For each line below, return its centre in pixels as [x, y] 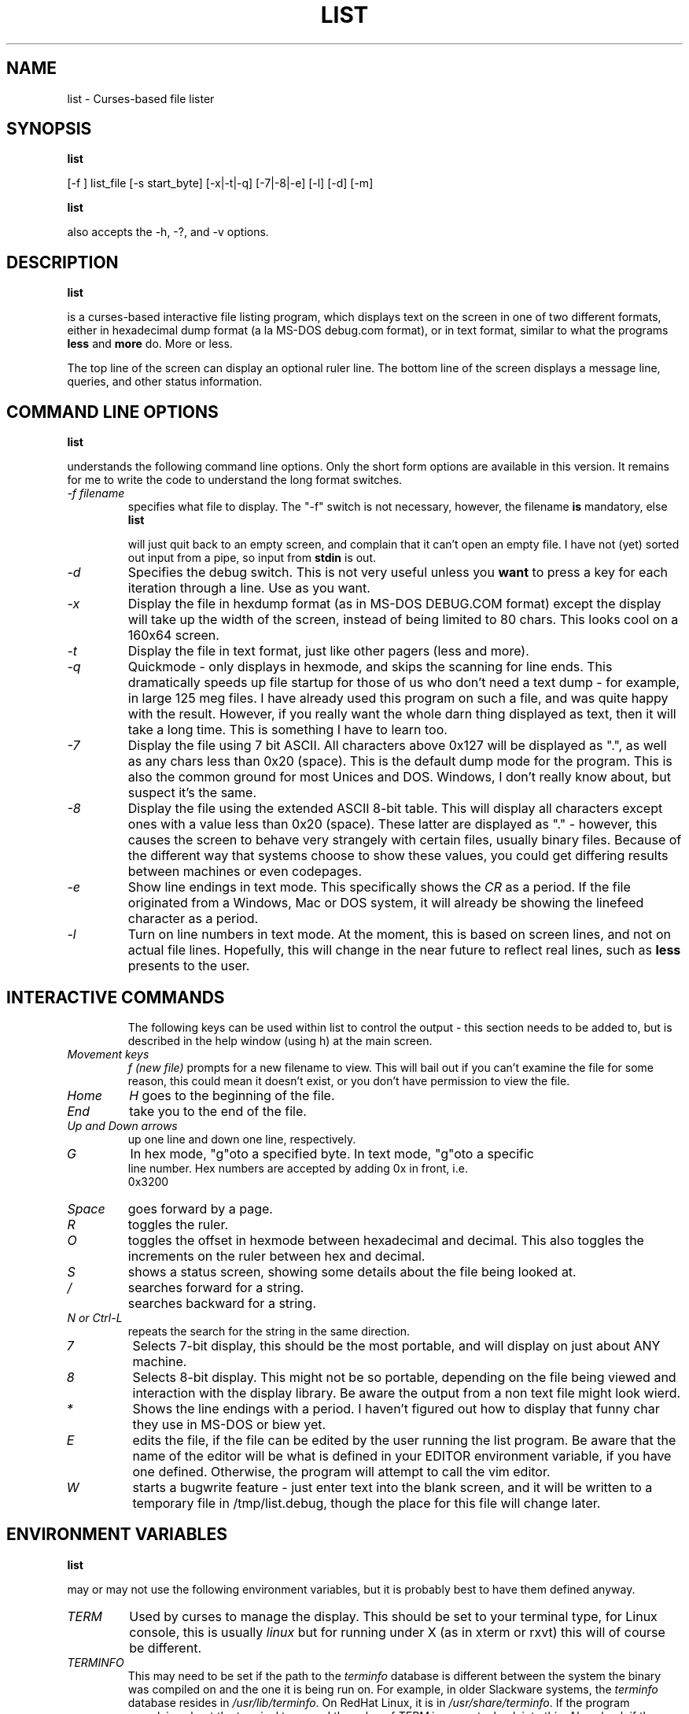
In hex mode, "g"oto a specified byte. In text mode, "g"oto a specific [332, 1153]
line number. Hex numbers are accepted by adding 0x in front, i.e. [298, 1168]
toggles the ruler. [178, 1224]
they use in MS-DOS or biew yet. [229, 1424]
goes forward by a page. [200, 1208]
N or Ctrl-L [95, 1317]
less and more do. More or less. [150, 344]
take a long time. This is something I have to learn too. [287, 730]
